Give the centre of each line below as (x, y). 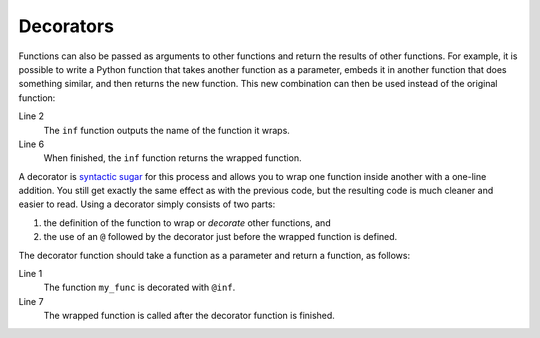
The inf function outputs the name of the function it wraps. (166, 130)
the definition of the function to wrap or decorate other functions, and (187, 222)
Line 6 (31, 144)
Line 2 (31, 116)
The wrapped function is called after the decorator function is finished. (189, 316)
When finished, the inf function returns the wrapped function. (172, 158)
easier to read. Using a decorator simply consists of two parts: (147, 204)
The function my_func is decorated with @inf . (139, 287)
